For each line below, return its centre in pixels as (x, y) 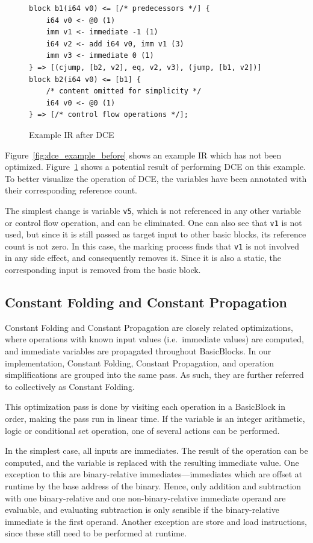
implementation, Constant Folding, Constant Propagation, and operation (140, 363)
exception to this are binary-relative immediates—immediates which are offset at (154, 474)
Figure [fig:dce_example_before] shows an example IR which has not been (143, 155)
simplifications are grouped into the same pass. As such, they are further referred (154, 375)
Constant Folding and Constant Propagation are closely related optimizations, (149, 327)
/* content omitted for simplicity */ (124, 91)
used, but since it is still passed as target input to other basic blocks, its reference (156, 234)
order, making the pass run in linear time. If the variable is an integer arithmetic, (155, 419)
